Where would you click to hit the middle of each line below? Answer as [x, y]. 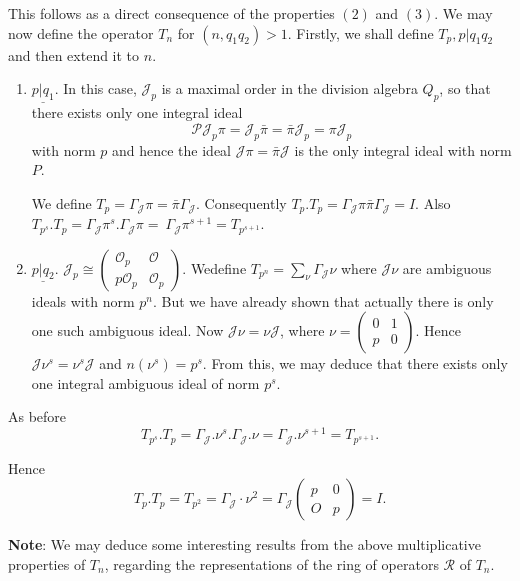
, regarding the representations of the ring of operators [271, 563]
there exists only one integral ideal [137, 112]
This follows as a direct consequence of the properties [171, 13]
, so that [465, 88]
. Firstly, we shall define [360, 32]
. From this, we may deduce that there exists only [355, 363]
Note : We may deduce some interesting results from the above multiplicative [244, 544]
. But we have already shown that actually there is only [323, 300]
